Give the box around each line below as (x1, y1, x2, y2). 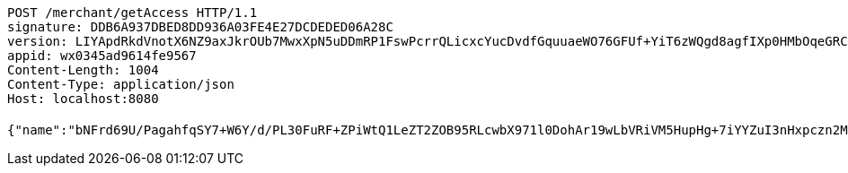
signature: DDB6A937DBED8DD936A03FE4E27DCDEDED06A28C (7, 20, 393, 34)
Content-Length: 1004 (7, 63, 159, 77)
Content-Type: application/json (7, 77, 234, 91)
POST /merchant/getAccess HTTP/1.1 (7, 5, 258, 20)
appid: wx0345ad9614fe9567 (7, 48, 197, 63)
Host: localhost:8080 (7, 91, 159, 106)
